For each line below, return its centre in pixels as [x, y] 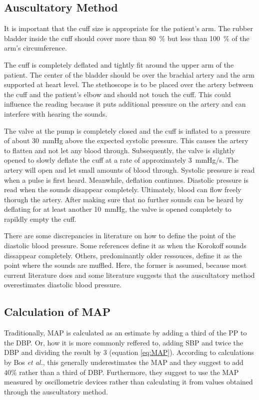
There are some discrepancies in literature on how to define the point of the [120, 236]
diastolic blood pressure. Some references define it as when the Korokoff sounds [125, 246]
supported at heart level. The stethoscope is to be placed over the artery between [129, 84]
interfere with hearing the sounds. [56, 113]
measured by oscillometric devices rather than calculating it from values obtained [128, 382]
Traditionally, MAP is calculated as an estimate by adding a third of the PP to [125, 333]
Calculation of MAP [57, 312]
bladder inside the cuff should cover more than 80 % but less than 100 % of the [127, 38]
